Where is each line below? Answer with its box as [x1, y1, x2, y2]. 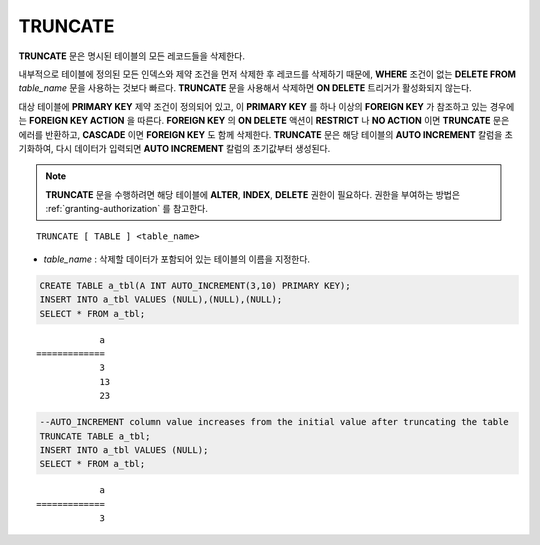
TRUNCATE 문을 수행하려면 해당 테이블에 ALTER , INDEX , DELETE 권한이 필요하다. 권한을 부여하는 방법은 [45, 188, 460, 200]
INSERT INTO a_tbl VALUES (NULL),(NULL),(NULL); [39, 294, 283, 305]
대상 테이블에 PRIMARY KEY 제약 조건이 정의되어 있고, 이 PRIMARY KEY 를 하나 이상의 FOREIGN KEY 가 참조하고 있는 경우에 [18, 100, 515, 112]
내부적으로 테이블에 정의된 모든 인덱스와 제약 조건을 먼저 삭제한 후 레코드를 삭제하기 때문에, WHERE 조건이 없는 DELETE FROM [18, 68, 517, 80]
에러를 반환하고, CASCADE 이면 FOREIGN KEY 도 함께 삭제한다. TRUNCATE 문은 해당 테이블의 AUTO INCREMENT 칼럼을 [18, 128, 503, 140]
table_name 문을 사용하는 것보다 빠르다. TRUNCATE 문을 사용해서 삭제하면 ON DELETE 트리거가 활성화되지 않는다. [18, 82, 472, 94]
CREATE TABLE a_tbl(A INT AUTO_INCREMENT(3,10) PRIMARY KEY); [39, 280, 351, 291]
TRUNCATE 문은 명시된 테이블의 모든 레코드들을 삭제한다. [18, 50, 245, 62]
